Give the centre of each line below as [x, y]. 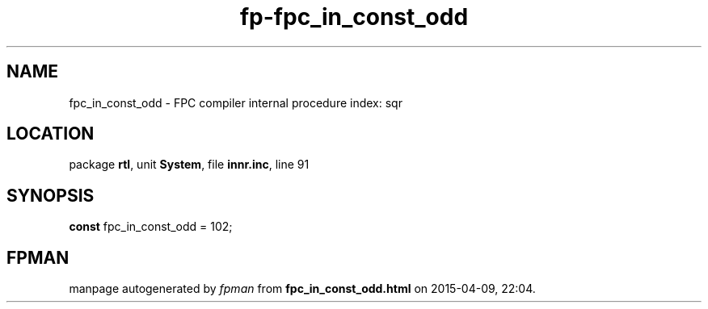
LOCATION [51, 134]
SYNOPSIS [51, 195]
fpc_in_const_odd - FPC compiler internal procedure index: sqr [236, 102]
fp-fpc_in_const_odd [354, 17]
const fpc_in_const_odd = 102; [151, 227]
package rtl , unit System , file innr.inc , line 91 [189, 165]
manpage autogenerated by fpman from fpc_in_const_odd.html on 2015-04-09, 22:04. [302, 289]
